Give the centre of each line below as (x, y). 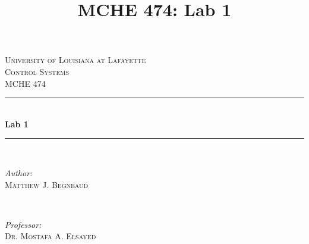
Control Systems (37, 71)
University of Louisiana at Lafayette (75, 60)
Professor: (23, 224)
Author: (19, 172)
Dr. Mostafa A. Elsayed (51, 236)
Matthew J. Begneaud (47, 184)
